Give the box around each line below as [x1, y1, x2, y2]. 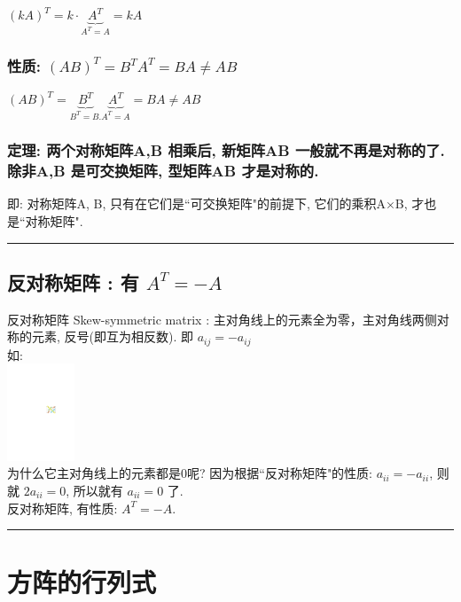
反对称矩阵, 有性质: [7, 498, 118, 517]
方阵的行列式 [7, 564, 157, 600]
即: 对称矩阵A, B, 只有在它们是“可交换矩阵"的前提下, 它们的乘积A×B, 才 [7, 194, 425, 213]
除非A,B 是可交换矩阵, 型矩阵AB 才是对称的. [7, 160, 319, 182]
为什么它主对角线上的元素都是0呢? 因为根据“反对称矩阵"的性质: [7, 464, 373, 482]
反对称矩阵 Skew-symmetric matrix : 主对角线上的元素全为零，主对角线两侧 [7, 309, 437, 328]
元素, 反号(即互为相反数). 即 [31, 327, 193, 346]
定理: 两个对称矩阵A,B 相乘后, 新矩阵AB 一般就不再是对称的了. [7, 139, 445, 161]
